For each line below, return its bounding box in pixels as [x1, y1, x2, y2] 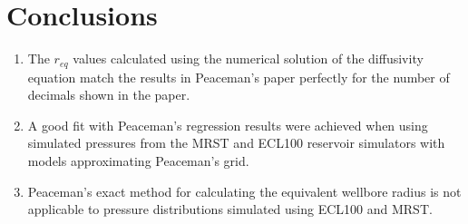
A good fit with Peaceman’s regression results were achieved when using [27, 115, 428, 134]
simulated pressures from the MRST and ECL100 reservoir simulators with [27, 133, 445, 152]
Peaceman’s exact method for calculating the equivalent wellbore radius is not [27, 181, 462, 200]
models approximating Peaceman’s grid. [27, 151, 249, 170]
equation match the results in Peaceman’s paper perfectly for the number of [27, 67, 450, 86]
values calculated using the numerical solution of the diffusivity [73, 49, 424, 68]
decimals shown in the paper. [27, 85, 190, 104]
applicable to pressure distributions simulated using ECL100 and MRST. [27, 200, 433, 219]
